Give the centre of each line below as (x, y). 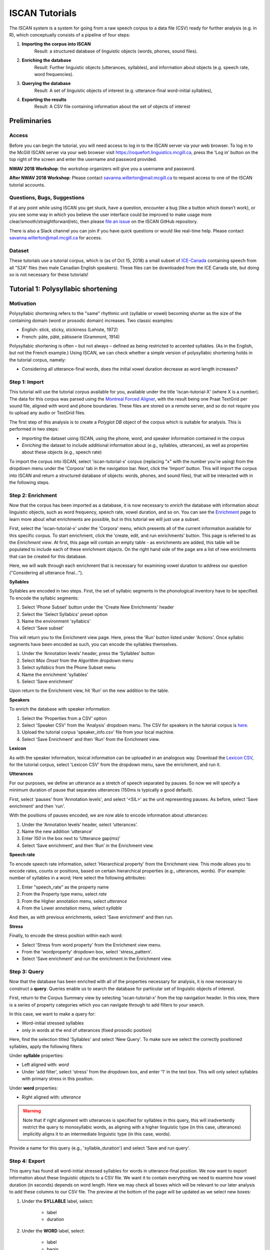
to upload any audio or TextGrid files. (47, 413)
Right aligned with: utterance (51, 1097)
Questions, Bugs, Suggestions (47, 197)
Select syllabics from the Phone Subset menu (69, 667)
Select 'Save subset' (43, 628)
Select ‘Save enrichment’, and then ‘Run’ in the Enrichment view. (88, 845)
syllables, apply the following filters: (46, 1046)
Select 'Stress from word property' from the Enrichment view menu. (92, 944)
